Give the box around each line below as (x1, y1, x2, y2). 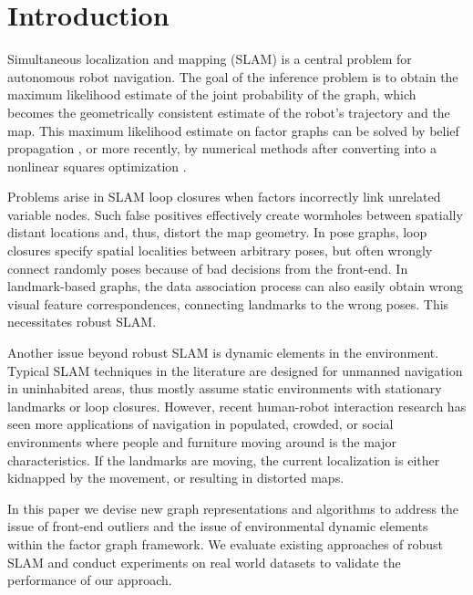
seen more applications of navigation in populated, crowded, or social (7, 414, 394, 433)
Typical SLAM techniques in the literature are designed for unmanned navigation (7, 360, 463, 380)
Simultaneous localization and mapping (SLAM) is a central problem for (7, 49, 412, 68)
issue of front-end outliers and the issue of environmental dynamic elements (7, 517, 428, 536)
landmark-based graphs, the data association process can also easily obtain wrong (7, 277, 464, 296)
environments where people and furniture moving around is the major (7, 433, 397, 451)
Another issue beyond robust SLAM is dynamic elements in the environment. (7, 343, 439, 362)
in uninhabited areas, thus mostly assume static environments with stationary (7, 379, 442, 398)
